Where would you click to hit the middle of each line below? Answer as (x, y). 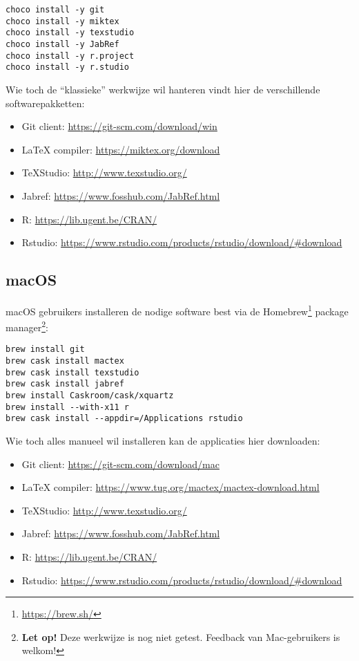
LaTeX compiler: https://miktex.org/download (121, 149)
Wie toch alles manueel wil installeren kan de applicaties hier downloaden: (163, 440)
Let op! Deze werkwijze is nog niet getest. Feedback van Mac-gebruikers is (181, 636)
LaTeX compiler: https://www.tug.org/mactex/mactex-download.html (171, 487)
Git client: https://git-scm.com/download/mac (120, 464)
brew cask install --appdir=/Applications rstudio (124, 419)
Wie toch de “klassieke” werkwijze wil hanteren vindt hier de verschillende (163, 89)
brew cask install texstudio (72, 372)
